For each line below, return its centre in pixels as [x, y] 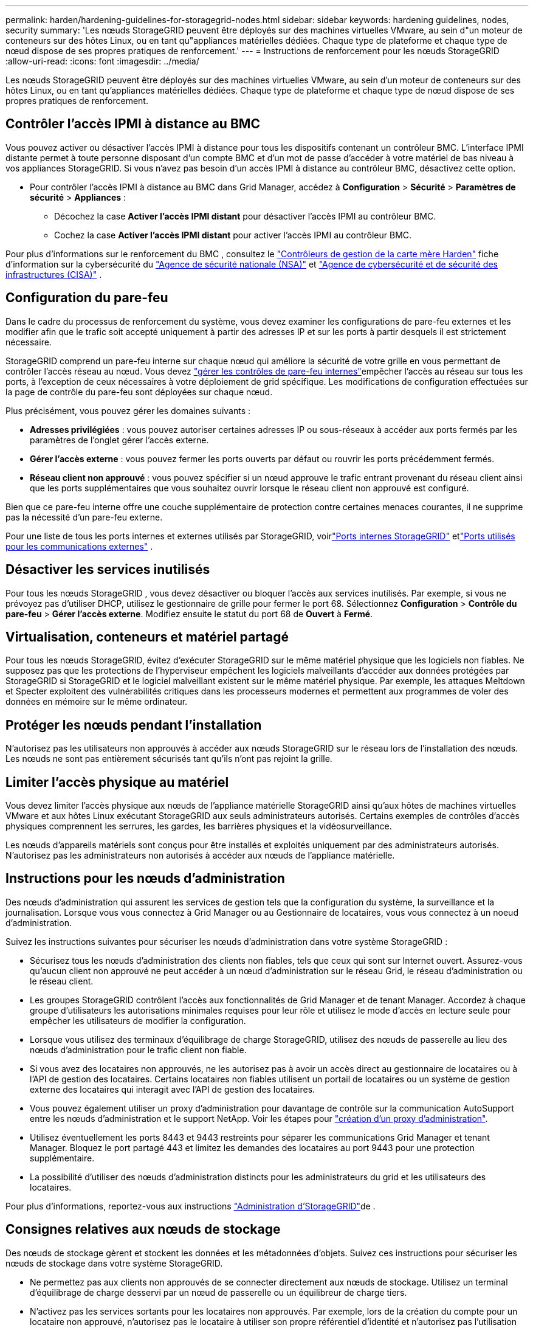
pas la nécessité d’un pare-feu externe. [84, 517]
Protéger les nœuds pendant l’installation [134, 725]
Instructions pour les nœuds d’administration [145, 879]
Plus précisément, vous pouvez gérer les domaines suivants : [128, 410]
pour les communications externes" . [79, 546]
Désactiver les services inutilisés [108, 570]
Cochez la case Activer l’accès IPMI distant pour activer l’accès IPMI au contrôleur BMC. [233, 235]
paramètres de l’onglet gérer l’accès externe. [119, 440]
